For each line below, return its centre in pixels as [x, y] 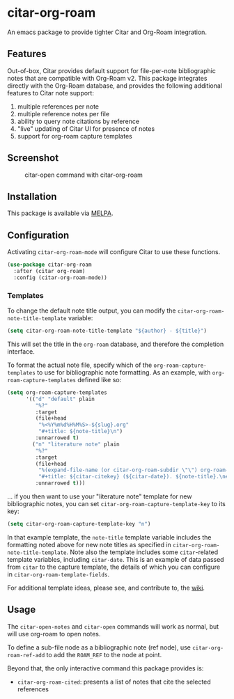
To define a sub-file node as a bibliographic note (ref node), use [99, 647]
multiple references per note [58, 107]
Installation [32, 196]
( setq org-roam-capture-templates [57, 392]
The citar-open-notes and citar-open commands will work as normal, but [113, 626]
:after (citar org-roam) [49, 272]
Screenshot [33, 158]
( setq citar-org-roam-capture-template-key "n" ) [79, 524]
